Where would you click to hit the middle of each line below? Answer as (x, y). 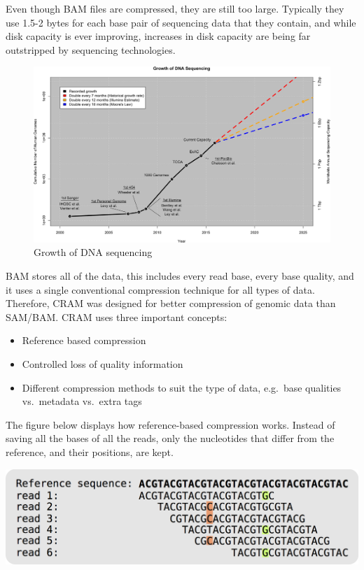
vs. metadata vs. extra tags (82, 401)
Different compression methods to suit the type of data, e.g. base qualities (182, 387)
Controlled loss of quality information (103, 363)
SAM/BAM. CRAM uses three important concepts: (117, 316)
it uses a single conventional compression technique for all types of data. (160, 289)
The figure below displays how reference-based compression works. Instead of (170, 424)
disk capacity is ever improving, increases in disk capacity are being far (158, 36)
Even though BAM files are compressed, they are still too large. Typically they (175, 8)
